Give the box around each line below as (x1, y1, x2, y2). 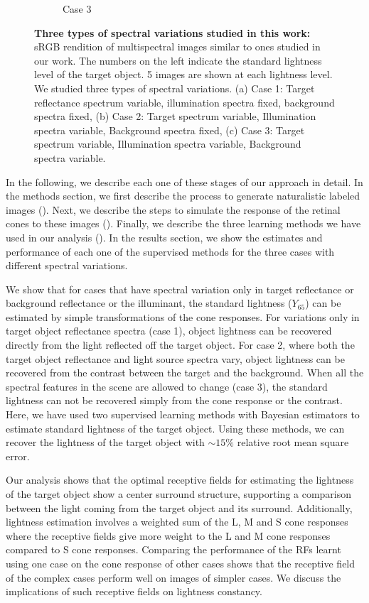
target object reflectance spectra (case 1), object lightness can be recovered (6, 323, 332, 338)
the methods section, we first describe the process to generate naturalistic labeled (6, 188, 360, 203)
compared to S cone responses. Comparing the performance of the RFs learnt (6, 542, 341, 557)
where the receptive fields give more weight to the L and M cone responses (6, 528, 331, 543)
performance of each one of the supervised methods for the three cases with (6, 244, 335, 259)
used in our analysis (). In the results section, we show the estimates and (6, 229, 323, 244)
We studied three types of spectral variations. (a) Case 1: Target (34, 80, 315, 95)
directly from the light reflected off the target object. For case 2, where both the (6, 337, 355, 352)
